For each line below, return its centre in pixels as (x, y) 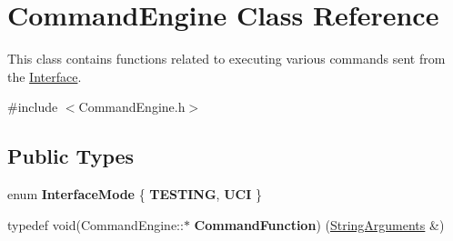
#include (33, 107)
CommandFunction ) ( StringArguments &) (319, 224)
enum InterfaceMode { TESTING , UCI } (135, 194)
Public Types (71, 156)
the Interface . (45, 76)
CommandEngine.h (132, 107)
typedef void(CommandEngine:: (96, 224)
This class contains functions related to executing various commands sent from (226, 59)
